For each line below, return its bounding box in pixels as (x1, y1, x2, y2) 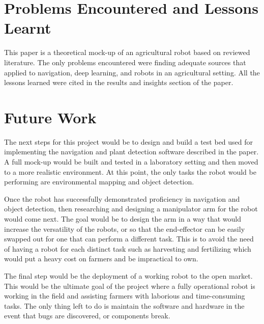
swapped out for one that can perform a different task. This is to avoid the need (4, 233, 254, 244)
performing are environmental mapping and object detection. (4, 176, 194, 187)
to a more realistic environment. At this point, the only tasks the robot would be (4, 166, 256, 177)
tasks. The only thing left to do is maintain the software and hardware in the (4, 300, 245, 311)
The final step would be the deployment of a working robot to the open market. (4, 270, 253, 281)
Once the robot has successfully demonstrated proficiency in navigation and (4, 193, 240, 204)
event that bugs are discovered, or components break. (4, 310, 170, 321)
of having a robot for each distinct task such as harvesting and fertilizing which (4, 243, 251, 254)
